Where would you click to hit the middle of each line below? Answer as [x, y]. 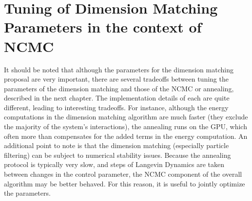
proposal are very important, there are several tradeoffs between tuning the [116, 79]
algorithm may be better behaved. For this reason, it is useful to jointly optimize [125, 183]
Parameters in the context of [103, 27]
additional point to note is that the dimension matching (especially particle [116, 145]
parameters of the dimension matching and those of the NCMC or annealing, [119, 88]
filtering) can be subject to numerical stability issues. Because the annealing [117, 155]
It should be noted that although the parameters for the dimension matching [119, 69]
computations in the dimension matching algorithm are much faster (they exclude [126, 117]
